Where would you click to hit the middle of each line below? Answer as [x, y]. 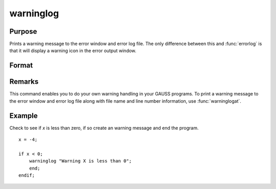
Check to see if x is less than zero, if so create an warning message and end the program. [104, 128]
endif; [27, 175]
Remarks [24, 82]
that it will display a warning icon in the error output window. [73, 51]
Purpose [23, 31]
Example [24, 116]
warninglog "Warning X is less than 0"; [80, 161]
